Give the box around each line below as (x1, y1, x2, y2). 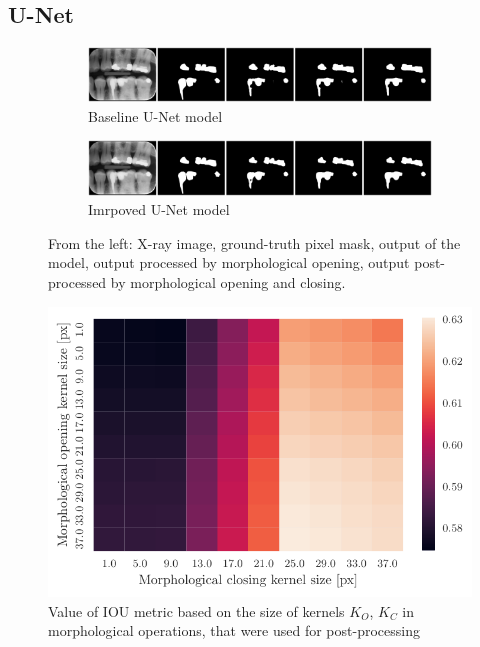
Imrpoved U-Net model (88, 199, 230, 220)
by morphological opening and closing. (110, 271, 346, 292)
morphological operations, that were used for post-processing (48, 620, 420, 641)
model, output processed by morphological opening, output (48, 252, 410, 273)
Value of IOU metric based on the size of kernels (48, 600, 345, 621)
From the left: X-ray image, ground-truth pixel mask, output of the (48, 232, 461, 253)
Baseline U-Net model (88, 105, 223, 126)
